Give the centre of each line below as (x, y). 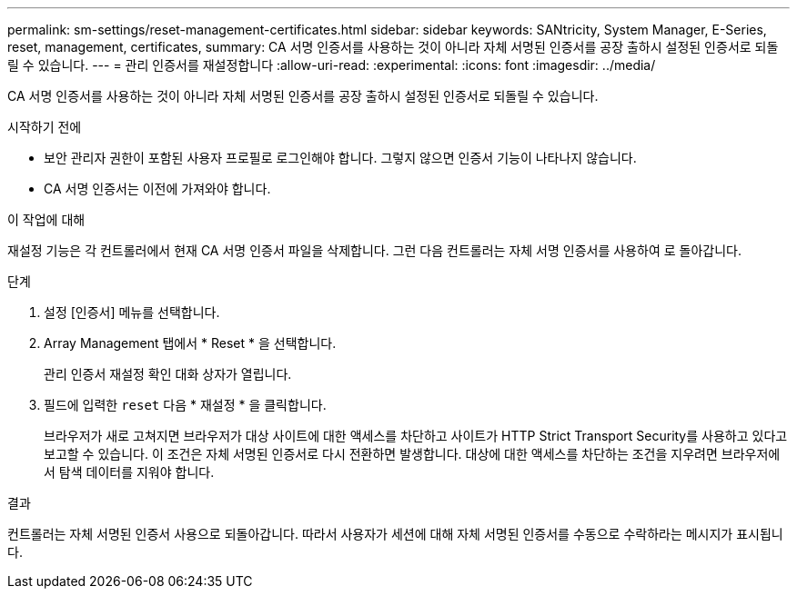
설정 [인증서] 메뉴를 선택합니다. (132, 312)
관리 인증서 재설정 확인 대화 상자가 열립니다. (168, 374)
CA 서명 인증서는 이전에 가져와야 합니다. (157, 189)
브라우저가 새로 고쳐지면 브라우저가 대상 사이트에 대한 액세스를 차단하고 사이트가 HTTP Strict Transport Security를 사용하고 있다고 (416, 436)
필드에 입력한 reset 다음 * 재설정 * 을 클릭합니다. (185, 405)
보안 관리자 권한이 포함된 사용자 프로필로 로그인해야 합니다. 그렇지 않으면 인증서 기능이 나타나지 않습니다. (340, 158)
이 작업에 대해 (46, 219)
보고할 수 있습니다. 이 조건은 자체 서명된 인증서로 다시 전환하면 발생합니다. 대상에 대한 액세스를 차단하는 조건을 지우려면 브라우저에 (412, 454)
